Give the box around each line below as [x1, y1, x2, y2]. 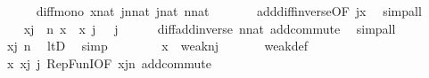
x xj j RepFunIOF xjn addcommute [6, 53, 211, 72]
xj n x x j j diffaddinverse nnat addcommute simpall [23, 19, 396, 37]
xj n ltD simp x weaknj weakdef [6, 36, 309, 55]
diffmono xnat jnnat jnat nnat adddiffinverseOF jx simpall [36, 2, 422, 19]
